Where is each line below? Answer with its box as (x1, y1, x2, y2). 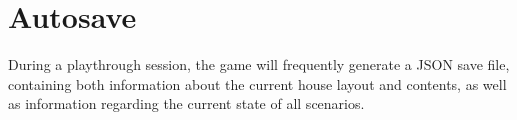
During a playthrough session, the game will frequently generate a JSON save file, (8, 54, 510, 75)
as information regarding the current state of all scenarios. (8, 93, 365, 114)
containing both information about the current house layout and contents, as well (8, 73, 507, 94)
